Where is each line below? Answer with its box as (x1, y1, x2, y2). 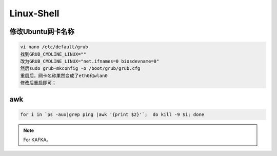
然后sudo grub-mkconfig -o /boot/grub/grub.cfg (20, 66, 141, 71)
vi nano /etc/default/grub (20, 44, 88, 50)
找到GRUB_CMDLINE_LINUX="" (20, 51, 87, 57)
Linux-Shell (9, 8, 60, 19)
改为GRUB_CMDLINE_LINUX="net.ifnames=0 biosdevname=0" (20, 58, 160, 64)
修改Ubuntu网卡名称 (9, 27, 74, 36)
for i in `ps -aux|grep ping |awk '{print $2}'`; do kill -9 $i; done (20, 111, 205, 118)
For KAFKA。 (23, 136, 51, 143)
